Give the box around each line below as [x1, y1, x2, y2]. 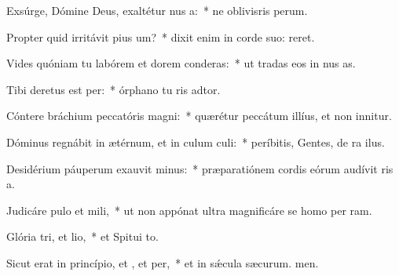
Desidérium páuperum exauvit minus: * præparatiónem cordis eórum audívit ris [6, 160, 394, 176]
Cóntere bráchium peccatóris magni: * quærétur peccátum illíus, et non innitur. [6, 107, 392, 124]
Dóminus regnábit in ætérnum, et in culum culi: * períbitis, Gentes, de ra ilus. [6, 133, 385, 150]
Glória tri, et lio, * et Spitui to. [6, 228, 159, 245]
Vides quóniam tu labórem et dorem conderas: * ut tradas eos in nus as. [6, 55, 356, 71]
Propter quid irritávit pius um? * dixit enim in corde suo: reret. [6, 28, 315, 45]
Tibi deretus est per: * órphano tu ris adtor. [6, 81, 221, 97]
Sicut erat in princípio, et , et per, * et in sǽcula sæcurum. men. [6, 254, 319, 271]
